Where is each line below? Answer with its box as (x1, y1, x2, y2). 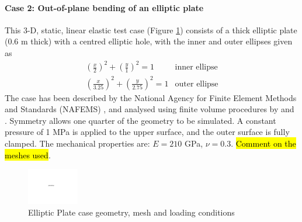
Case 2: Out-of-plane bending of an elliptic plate (5, 1, 204, 13)
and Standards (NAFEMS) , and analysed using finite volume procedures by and (5, 103, 294, 115)
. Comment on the (231, 137, 296, 150)
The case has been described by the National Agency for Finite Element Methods (5, 91, 297, 103)
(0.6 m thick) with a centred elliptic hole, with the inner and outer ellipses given (5, 35, 293, 47)
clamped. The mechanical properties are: (5, 137, 150, 150)
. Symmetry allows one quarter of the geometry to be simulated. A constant (5, 114, 276, 126)
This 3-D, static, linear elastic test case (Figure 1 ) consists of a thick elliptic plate (5, 23, 297, 36)
